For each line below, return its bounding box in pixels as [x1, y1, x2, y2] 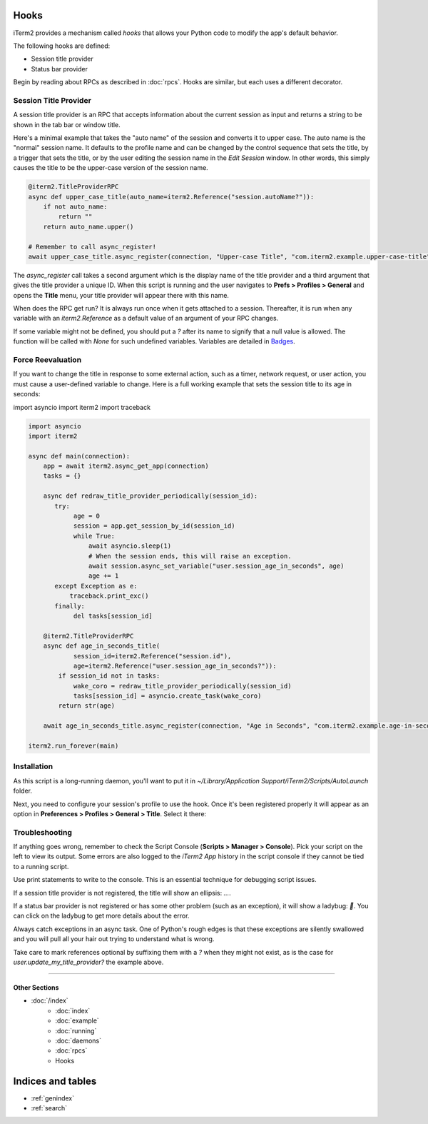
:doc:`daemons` [55, 1036, 101, 1045]
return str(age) [58, 702, 116, 710]
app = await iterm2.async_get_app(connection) [43, 462, 210, 471]
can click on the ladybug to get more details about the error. [13, 911, 190, 920]
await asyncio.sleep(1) [88, 542, 171, 550]
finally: [54, 602, 86, 610]
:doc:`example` [55, 1016, 99, 1025]
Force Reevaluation [13, 354, 82, 364]
